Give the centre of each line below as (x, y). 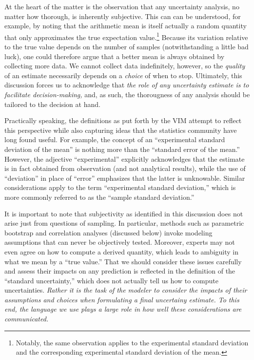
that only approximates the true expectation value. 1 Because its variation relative (126, 36)
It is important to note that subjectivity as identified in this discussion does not (124, 213)
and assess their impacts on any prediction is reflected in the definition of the (120, 271)
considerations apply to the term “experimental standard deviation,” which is (120, 187)
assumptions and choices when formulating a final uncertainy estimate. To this (122, 299)
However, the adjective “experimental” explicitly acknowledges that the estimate (125, 159)
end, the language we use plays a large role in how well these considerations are (123, 309)
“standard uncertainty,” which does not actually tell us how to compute (111, 280)
